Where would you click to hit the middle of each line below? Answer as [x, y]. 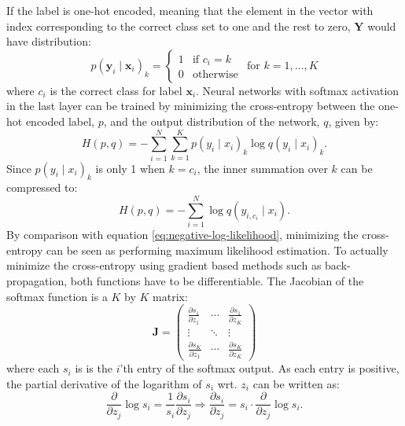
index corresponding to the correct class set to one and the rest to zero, [179, 26]
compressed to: [42, 187]
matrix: [170, 296]
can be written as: [296, 383]
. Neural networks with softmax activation [298, 90]
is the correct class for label [116, 90]
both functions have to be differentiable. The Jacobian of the [217, 280]
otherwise [215, 75]
